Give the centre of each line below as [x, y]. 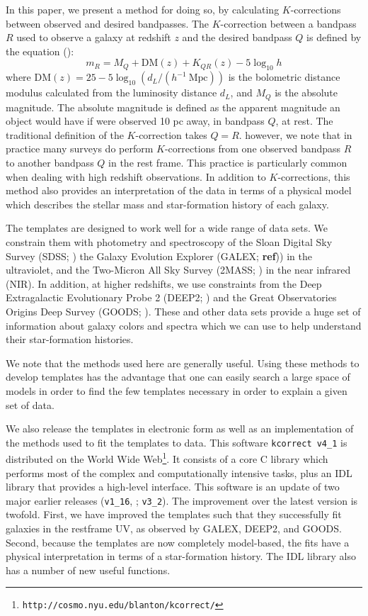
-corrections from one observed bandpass [253, 149]
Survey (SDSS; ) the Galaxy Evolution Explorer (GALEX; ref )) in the [159, 256]
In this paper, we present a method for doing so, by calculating [143, 9]
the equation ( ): [40, 51]
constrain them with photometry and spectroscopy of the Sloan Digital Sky [169, 241]
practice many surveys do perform [80, 149]
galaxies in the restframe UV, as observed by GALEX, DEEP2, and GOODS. [174, 528]
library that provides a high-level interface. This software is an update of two [173, 487]
